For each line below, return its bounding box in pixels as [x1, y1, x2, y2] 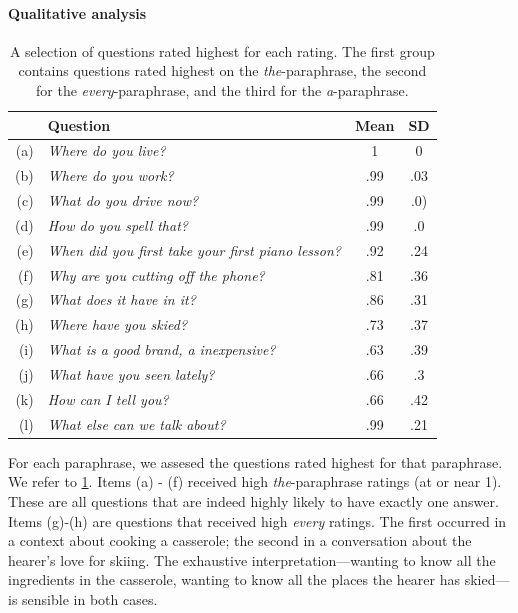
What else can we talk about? [47, 413, 226, 434]
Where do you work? [47, 165, 174, 186]
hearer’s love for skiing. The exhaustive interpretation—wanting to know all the [8, 549, 496, 570]
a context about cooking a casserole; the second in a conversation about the [8, 530, 472, 551]
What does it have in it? [47, 289, 196, 310]
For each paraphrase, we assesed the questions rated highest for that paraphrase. [8, 451, 503, 472]
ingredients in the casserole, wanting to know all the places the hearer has [8, 569, 461, 590]
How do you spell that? [47, 214, 188, 235]
